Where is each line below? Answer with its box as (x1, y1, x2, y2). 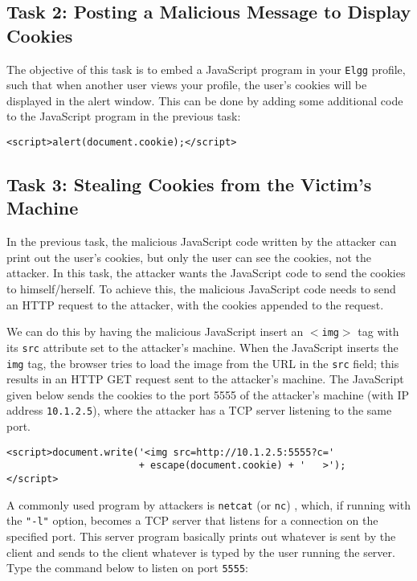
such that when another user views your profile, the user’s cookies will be (6, 76, 367, 93)
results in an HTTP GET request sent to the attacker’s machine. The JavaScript (6, 370, 404, 387)
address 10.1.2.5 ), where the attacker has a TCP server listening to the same (6, 402, 392, 419)
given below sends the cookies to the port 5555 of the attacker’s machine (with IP (6, 386, 410, 403)
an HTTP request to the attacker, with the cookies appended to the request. (6, 296, 384, 313)
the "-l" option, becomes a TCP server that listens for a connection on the (6, 512, 378, 529)
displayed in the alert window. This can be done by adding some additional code (6, 92, 403, 108)
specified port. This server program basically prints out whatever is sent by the (6, 527, 396, 544)
